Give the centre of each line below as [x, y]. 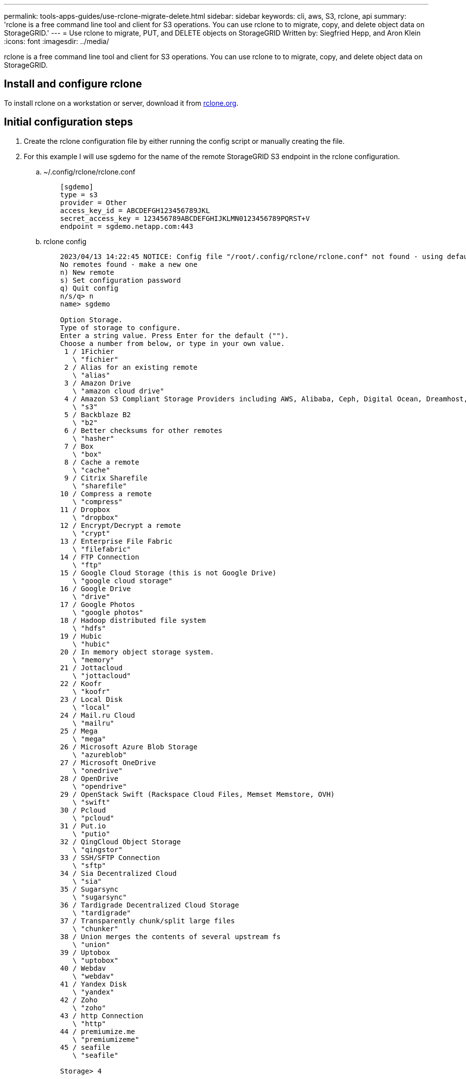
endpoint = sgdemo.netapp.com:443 [127, 226]
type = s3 [79, 194]
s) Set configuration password [120, 280]
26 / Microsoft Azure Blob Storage [129, 747]
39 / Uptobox [85, 952]
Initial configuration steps [69, 122]
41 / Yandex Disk [93, 984]
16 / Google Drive [96, 588]
